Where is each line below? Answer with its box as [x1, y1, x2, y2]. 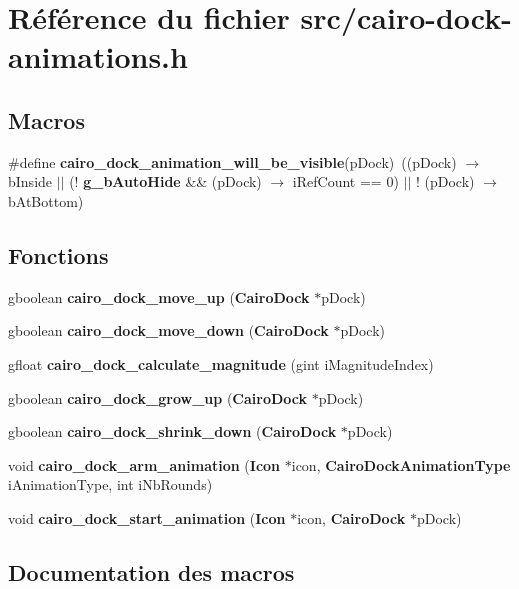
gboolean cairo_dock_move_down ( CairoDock [8, 320, 329, 341]
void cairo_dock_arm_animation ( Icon [8, 454, 281, 475]
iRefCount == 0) [292, 171, 399, 192]
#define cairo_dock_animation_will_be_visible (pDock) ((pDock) [8, 151, 457, 172]
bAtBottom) [8, 190, 84, 211]
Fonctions [8, 239, 109, 270]
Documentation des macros [8, 556, 295, 587]
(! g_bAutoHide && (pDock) [69, 171, 262, 192]
